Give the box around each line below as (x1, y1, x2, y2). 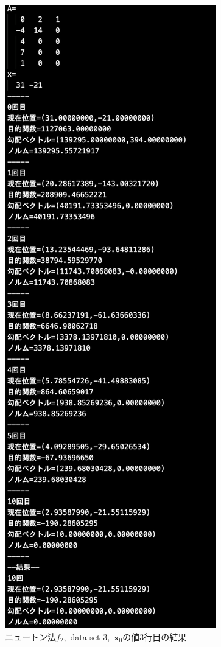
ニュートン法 (5, 630, 56, 643)
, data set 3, (63, 630, 110, 643)
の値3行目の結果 (122, 630, 187, 643)
